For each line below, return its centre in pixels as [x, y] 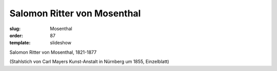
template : [20, 43]
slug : [15, 29]
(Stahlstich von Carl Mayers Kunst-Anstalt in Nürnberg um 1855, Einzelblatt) [89, 62]
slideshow [61, 43]
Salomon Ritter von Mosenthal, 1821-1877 [53, 52]
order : [16, 35]
